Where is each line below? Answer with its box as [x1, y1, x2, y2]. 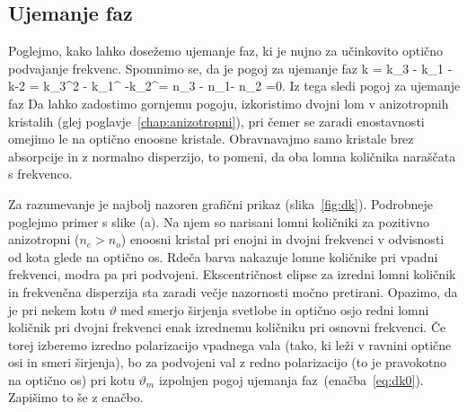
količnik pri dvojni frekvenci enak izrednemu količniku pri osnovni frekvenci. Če [8, 318, 446, 337]
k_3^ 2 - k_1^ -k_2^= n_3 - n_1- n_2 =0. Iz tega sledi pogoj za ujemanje [43, 76, 461, 95]
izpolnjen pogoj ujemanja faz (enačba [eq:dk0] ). [158, 370, 424, 389]
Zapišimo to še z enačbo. [8, 388, 144, 407]
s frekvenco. [8, 164, 73, 183]
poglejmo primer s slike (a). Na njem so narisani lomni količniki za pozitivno [8, 212, 430, 231]
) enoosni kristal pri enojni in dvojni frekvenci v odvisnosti [120, 230, 445, 249]
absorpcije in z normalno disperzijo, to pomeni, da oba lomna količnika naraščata [8, 146, 456, 165]
